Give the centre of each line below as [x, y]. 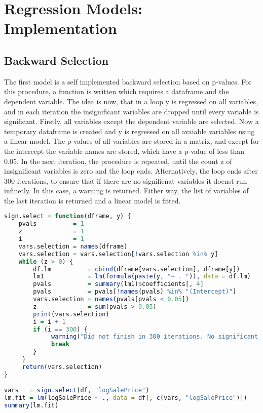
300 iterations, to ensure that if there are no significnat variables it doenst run [126, 180]
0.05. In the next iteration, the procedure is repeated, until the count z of [118, 161]
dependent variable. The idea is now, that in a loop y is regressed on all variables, [131, 101]
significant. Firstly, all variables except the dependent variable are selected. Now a [131, 121]
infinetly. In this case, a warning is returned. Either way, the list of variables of [126, 191]
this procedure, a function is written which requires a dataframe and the [117, 91]
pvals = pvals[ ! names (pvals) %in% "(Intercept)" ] [135, 292]
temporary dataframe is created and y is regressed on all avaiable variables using [129, 131]
